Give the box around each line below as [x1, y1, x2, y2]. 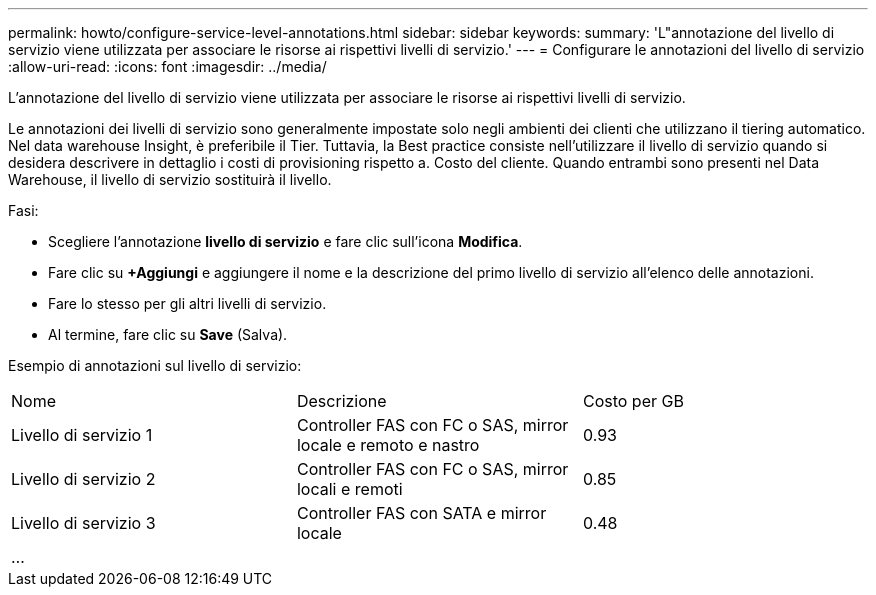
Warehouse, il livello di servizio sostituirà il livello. [8, 171, 332, 188]
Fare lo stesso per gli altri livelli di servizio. [48, 295, 327, 312]
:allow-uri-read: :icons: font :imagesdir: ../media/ [8, 58, 327, 75]
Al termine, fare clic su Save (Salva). [48, 326, 288, 343]
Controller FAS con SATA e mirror [296, 503, 547, 523]
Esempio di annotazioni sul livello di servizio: [8, 357, 302, 374]
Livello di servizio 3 [11, 513, 156, 533]
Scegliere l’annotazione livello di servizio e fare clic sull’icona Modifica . [48, 233, 523, 250]
